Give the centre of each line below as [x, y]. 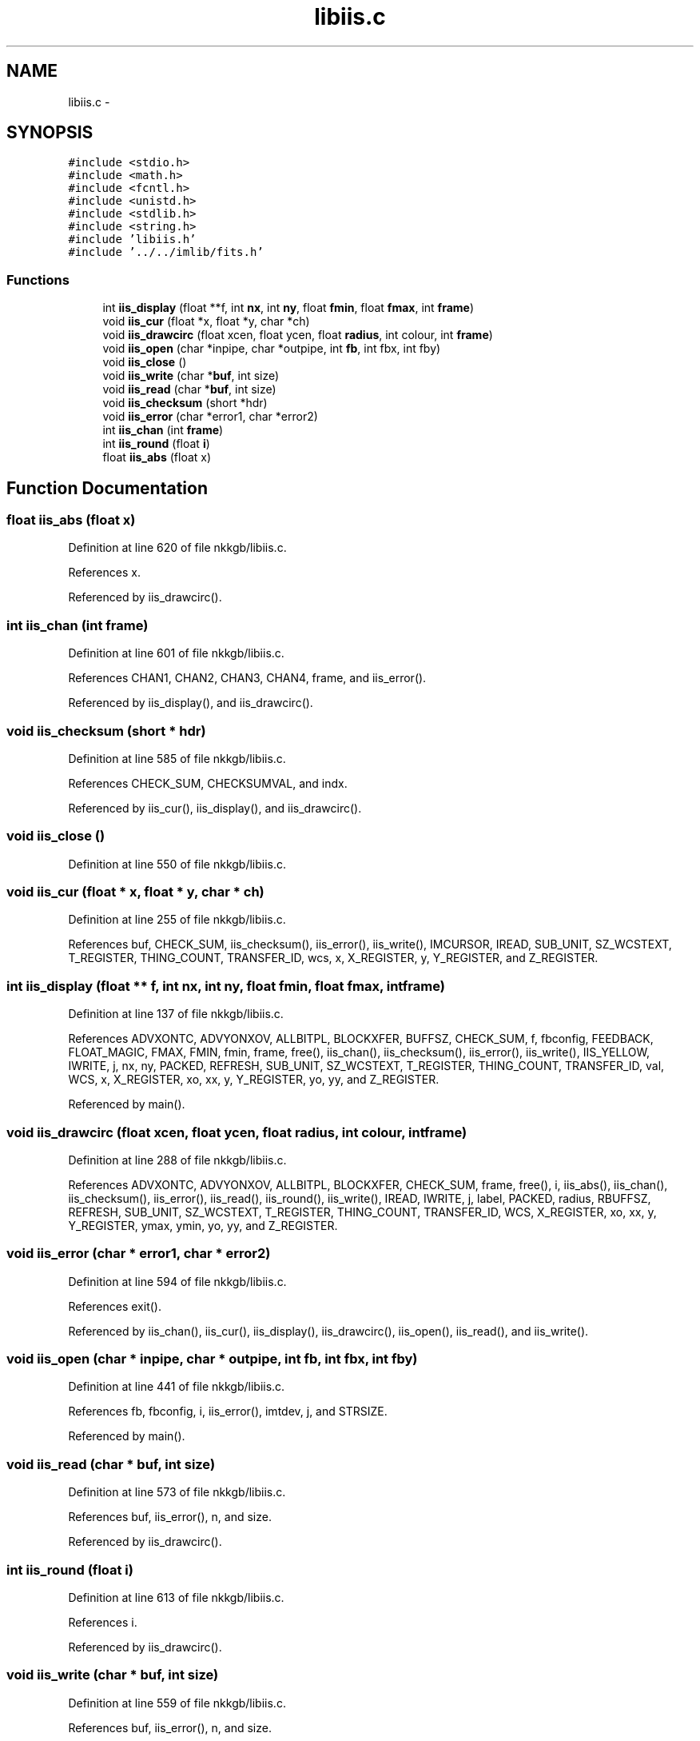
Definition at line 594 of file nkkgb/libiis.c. [177, 1281]
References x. [104, 573]
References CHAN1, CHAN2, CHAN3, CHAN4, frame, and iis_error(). [247, 678]
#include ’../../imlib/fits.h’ [166, 252]
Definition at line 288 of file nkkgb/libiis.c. [177, 1160]
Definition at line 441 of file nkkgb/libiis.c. [177, 1387]
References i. [103, 1622]
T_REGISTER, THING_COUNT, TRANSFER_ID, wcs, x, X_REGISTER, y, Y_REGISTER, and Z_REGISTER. [333, 958]
